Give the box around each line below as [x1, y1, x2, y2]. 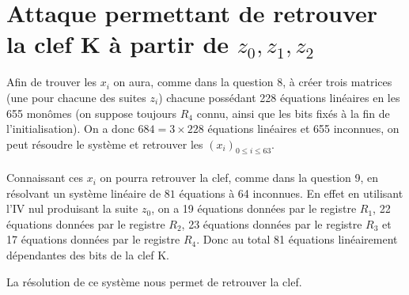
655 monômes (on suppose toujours [6, 104, 177, 121]
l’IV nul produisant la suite [6, 200, 138, 217]
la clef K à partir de [6, 28, 229, 60]
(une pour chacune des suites [6, 89, 146, 105]
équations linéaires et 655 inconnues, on [207, 120, 400, 137]
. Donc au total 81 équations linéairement [196, 231, 398, 248]
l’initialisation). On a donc [6, 120, 134, 137]
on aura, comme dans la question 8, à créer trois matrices [113, 74, 392, 90]
